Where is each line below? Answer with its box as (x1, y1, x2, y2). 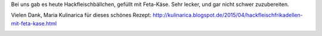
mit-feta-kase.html (11, 19, 57, 27)
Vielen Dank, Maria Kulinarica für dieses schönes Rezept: (11, 12, 151, 19)
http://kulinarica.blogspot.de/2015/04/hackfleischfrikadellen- (152, 12, 304, 19)
